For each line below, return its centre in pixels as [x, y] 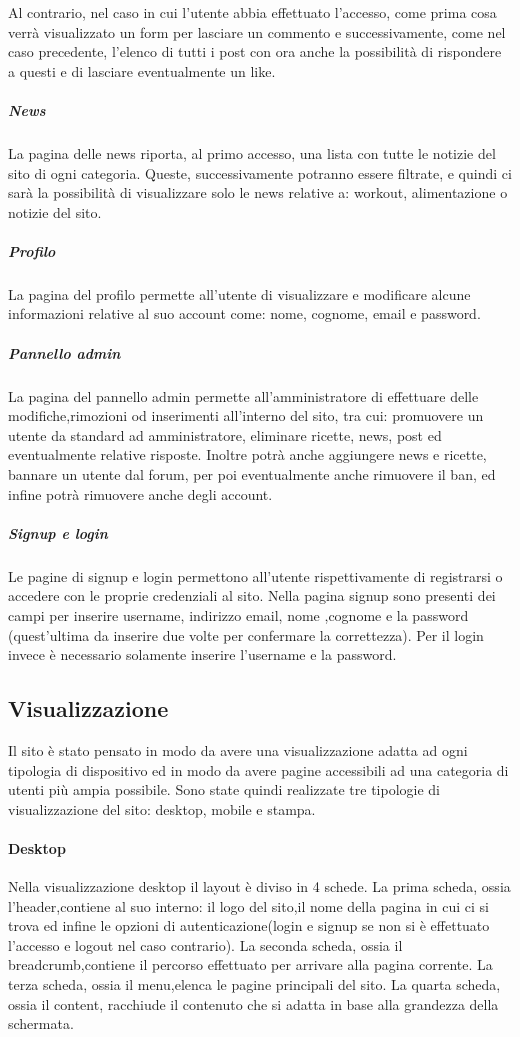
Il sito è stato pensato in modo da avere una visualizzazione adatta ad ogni [238, 749]
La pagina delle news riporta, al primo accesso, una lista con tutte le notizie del [252, 152]
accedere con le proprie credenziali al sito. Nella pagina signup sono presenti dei [252, 595]
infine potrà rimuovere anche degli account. [140, 493]
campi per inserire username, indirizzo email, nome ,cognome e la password [238, 614]
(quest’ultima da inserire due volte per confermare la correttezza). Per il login [246, 634]
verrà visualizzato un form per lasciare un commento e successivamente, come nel [257, 31]
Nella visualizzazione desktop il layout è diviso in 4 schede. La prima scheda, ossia [259, 886]
